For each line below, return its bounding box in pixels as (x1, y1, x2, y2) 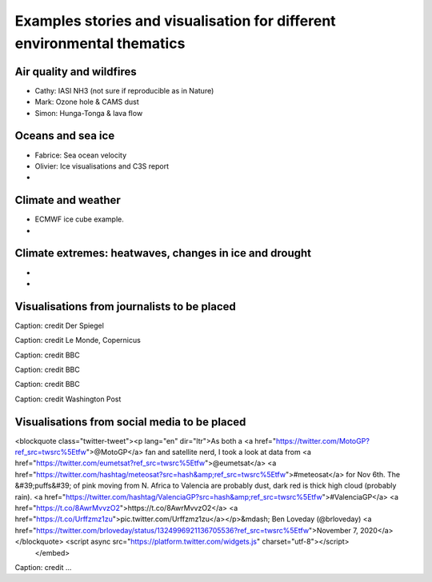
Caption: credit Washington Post (14, 394, 122, 404)
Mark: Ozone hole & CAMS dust (34, 97, 139, 107)
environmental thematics (14, 34, 186, 52)
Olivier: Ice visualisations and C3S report (34, 161, 170, 171)
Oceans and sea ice (14, 129, 115, 143)
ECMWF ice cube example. (34, 214, 124, 224)
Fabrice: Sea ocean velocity (34, 150, 127, 160)
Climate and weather (14, 193, 122, 207)
